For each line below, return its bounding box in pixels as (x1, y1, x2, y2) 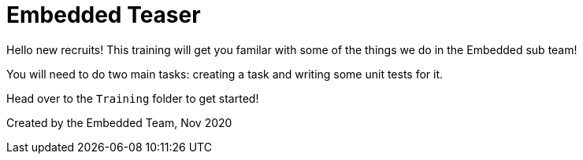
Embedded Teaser (6, 2, 201, 28)
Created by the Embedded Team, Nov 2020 (6, 115, 232, 129)
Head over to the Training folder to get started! (6, 91, 259, 105)
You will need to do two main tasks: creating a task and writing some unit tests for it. (6, 67, 444, 81)
